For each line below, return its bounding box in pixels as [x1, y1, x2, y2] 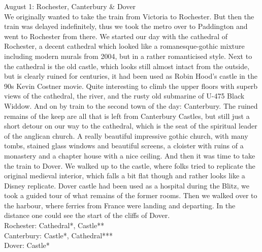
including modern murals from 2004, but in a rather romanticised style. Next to [4, 50, 252, 61]
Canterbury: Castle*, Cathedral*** [4, 230, 113, 240]
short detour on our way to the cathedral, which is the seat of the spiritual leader [4, 120, 257, 131]
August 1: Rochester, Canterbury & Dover [4, 1, 136, 11]
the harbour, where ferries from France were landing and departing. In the [4, 200, 236, 210]
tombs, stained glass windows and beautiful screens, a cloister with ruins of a [4, 140, 244, 151]
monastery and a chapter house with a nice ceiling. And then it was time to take [4, 150, 255, 161]
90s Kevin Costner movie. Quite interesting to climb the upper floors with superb [4, 80, 258, 91]
